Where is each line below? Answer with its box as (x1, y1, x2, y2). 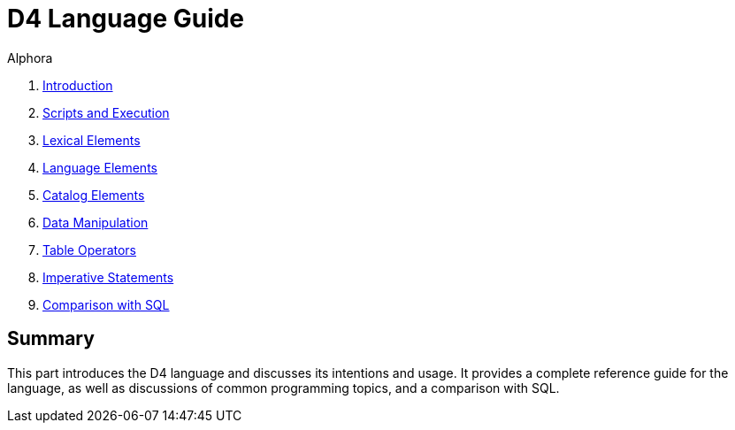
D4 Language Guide (7, 4, 245, 34)
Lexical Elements (42, 132, 141, 148)
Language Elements (42, 159, 157, 175)
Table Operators (42, 242, 137, 257)
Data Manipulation (42, 214, 149, 230)
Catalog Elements (42, 187, 145, 203)
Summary (7, 327, 95, 350)
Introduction (42, 77, 113, 93)
